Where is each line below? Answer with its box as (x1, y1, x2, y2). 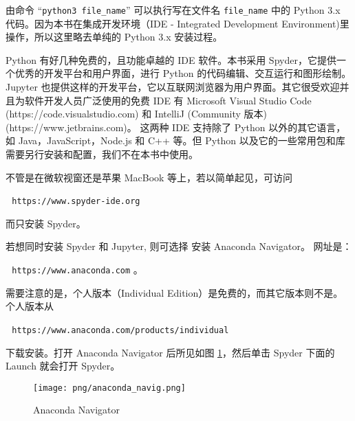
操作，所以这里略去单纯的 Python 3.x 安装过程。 (6, 30, 223, 44)
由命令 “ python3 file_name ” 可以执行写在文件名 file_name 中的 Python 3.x (6, 3, 341, 16)
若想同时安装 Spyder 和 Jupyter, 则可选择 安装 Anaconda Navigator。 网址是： (6, 239, 352, 253)
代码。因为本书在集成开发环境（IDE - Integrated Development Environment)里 (6, 16, 349, 30)
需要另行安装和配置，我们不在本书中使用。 (6, 147, 198, 161)
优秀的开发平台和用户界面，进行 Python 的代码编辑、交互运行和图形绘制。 (14, 66, 352, 80)
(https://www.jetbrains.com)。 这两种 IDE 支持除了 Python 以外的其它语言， (6, 120, 346, 134)
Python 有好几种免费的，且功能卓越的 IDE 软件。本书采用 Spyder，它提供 (6, 52, 336, 67)
